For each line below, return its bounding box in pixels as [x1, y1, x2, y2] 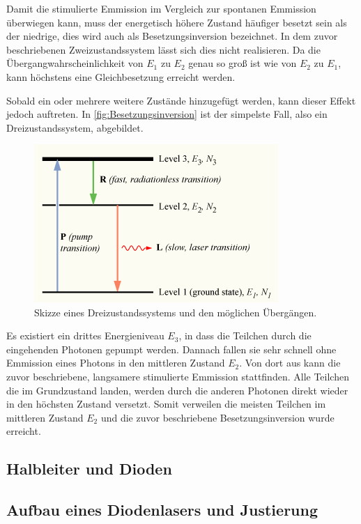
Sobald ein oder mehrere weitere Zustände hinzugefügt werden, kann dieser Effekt [6, 93, 356, 107]
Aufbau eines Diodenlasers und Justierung [6, 499, 318, 521]
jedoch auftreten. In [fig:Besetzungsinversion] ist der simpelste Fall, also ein [6, 107, 328, 121]
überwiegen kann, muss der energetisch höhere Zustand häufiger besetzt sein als [6, 15, 347, 29]
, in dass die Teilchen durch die [178, 328, 312, 343]
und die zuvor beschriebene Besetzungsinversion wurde [100, 410, 335, 424]
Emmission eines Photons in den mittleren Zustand [6, 355, 225, 370]
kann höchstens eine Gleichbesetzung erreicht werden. [6, 69, 236, 84]
